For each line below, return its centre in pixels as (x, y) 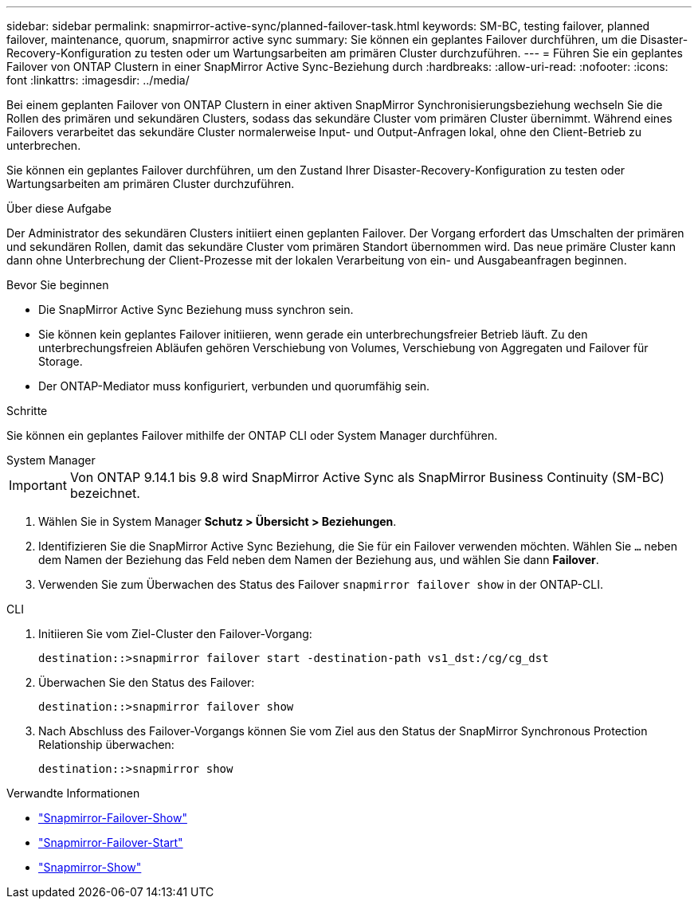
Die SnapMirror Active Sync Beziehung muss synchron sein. (196, 310)
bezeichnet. (105, 493)
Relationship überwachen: (106, 744)
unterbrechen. (44, 145)
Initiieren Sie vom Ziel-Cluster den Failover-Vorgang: (175, 634)
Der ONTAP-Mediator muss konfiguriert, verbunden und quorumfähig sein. (234, 386)
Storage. (61, 361)
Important (38, 485)
